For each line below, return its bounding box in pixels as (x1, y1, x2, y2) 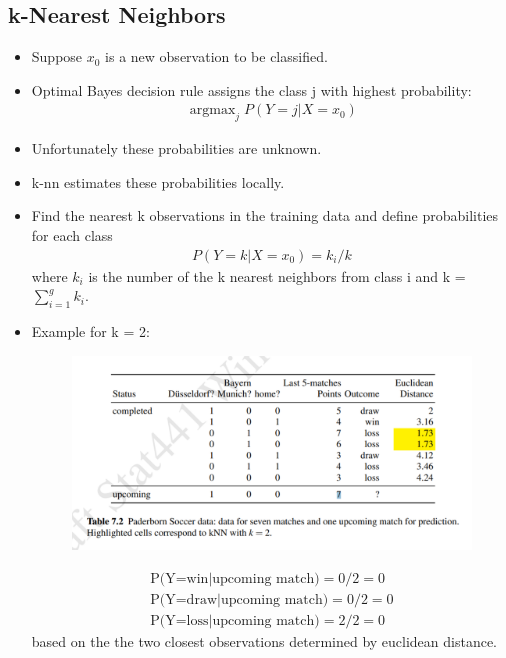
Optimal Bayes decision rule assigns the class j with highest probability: (31, 79, 472, 100)
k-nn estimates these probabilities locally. (31, 171, 285, 192)
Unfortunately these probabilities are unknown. (31, 138, 322, 159)
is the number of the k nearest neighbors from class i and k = (88, 265, 466, 286)
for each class (31, 225, 113, 245)
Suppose (31, 46, 83, 67)
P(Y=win (150, 571, 209, 586)
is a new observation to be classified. (105, 46, 328, 67)
